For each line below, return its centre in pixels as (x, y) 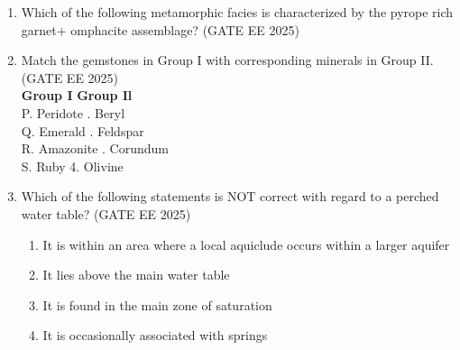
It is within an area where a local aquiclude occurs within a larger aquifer (246, 244)
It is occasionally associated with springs (155, 335)
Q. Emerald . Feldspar (83, 130)
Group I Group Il (77, 95)
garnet (39, 29)
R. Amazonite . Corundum (95, 148)
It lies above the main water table (136, 275)
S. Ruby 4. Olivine (72, 166)
